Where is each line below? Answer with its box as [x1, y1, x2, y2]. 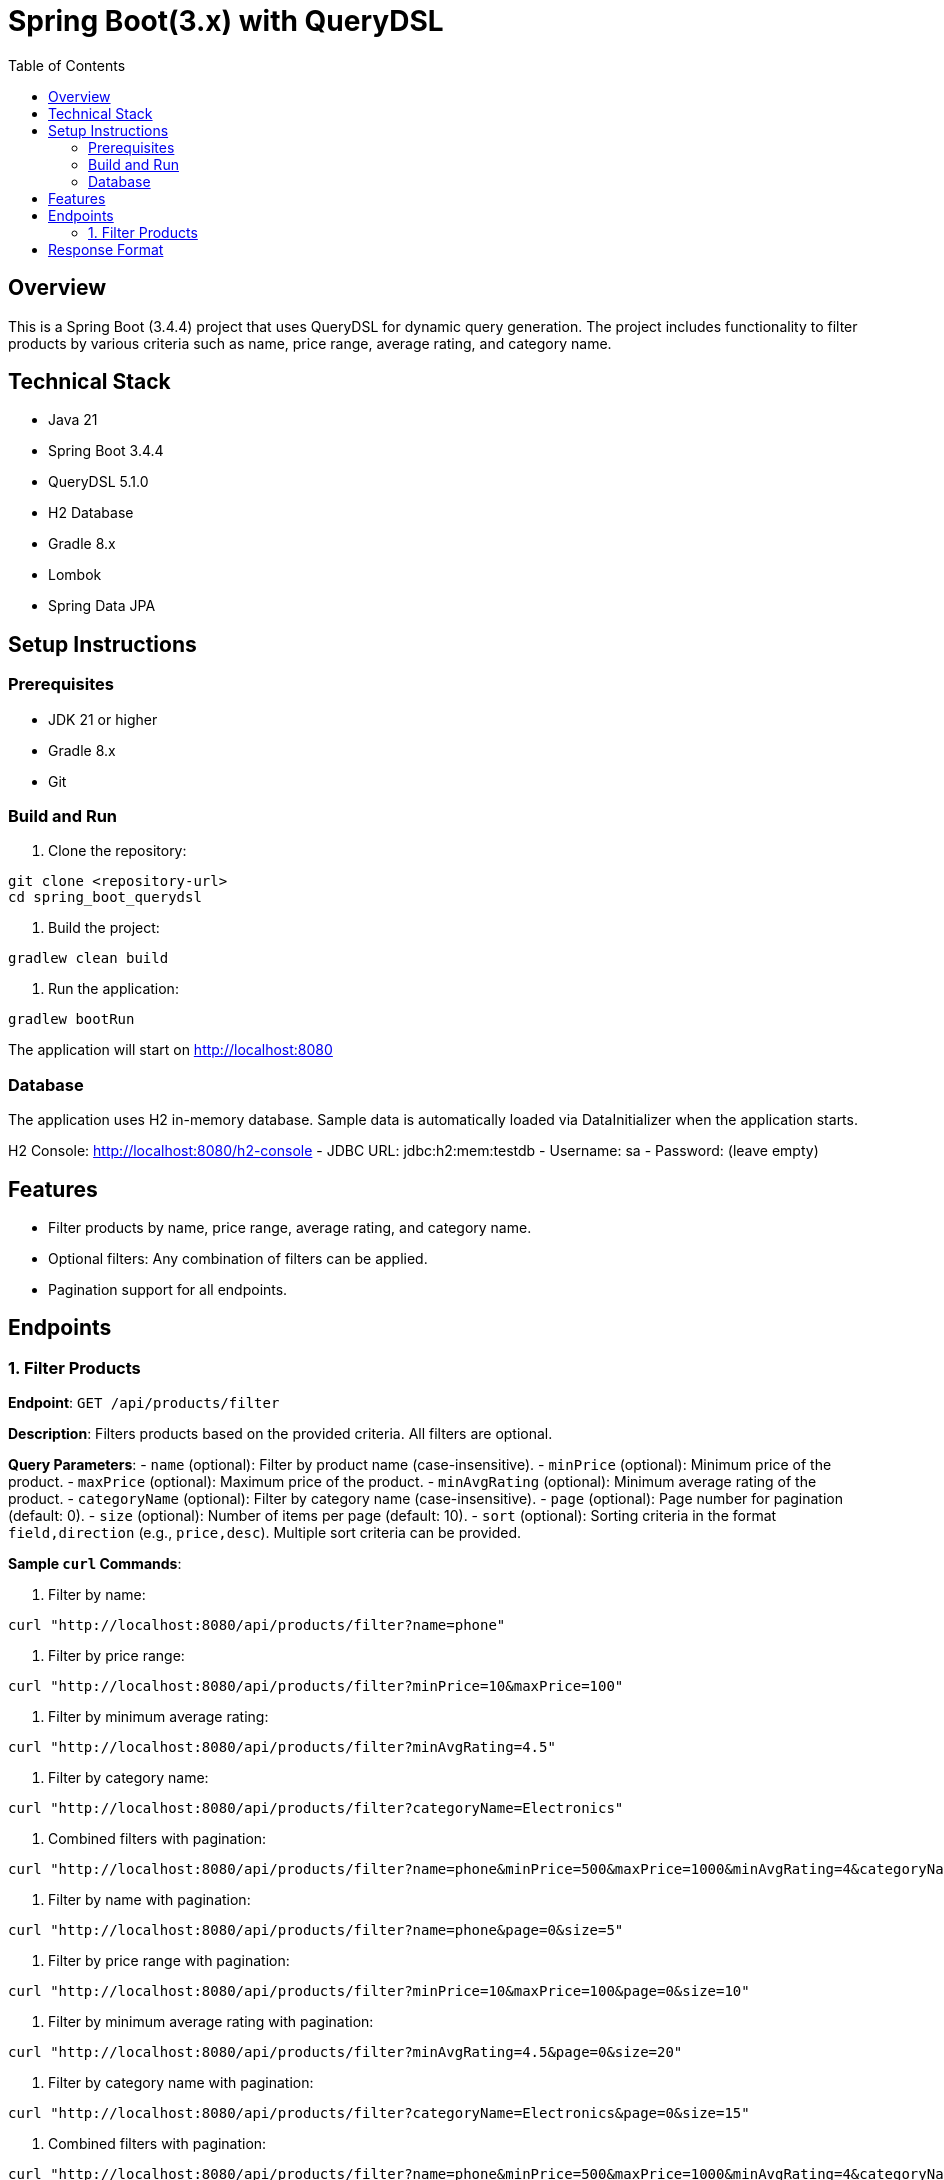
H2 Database [48, 504, 134, 522]
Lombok [48, 566, 102, 584]
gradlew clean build [8, 950, 169, 967]
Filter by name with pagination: [48, 1891, 251, 1909]
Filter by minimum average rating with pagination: [48, 2013, 374, 2031]
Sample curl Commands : [8, 1555, 182, 1573]
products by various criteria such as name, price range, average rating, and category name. [8, 334, 612, 352]
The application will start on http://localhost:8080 [8, 1041, 333, 1059]
